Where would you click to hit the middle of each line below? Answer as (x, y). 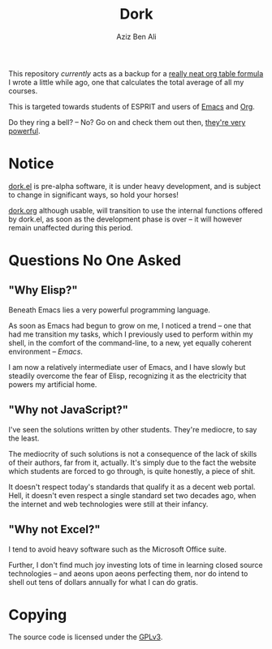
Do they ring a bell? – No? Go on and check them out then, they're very (127, 122)
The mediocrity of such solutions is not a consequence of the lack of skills (133, 453)
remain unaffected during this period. (71, 227)
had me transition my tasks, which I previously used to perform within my (131, 334)
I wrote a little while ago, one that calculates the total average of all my (126, 82)
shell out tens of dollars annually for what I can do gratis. (104, 582)
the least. (24, 438)
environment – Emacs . (46, 351)
